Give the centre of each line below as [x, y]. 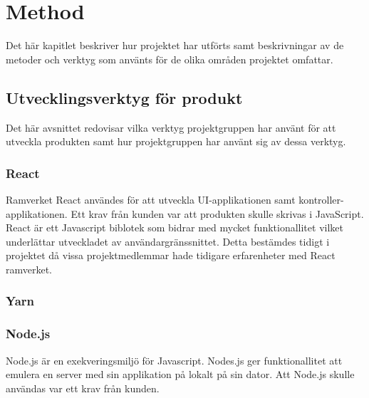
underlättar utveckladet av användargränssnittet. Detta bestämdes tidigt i [168, 241]
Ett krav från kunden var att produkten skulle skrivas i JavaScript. [217, 213]
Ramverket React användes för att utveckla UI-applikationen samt [151, 199]
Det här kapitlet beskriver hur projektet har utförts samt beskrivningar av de [175, 45]
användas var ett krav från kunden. [83, 388]
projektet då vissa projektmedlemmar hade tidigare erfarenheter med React [171, 255]
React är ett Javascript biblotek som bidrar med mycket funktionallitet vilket [175, 227]
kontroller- [321, 199]
